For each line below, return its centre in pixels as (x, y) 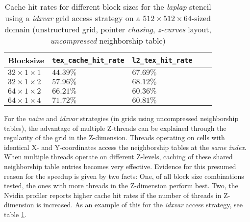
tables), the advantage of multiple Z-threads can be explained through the (115, 128)
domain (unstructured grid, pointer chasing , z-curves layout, (108, 29)
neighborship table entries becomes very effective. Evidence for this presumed (120, 166)
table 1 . (15, 214)
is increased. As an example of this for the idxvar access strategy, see (139, 205)
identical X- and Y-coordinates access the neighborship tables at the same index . (125, 147)
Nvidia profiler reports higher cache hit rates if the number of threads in (113, 195)
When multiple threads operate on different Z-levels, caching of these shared (118, 157)
